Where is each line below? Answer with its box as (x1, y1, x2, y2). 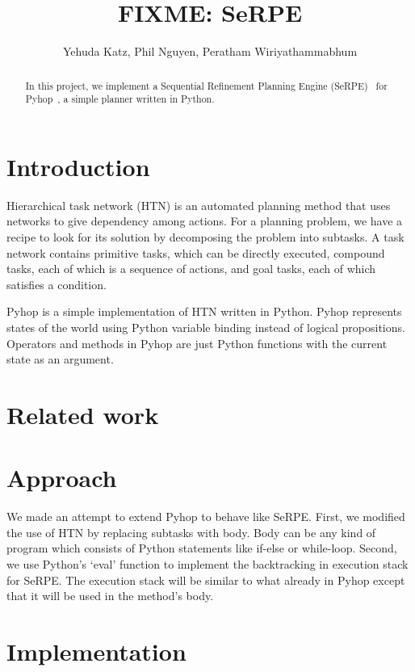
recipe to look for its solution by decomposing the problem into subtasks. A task (6, 228, 405, 245)
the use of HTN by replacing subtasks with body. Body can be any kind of (6, 523, 376, 540)
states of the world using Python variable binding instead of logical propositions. (6, 318, 405, 335)
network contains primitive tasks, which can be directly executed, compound (6, 244, 385, 261)
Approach (6, 461, 117, 494)
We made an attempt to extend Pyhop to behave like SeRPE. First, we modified (6, 508, 405, 525)
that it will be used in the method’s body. (6, 587, 214, 604)
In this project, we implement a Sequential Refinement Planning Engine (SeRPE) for (25, 78, 388, 92)
